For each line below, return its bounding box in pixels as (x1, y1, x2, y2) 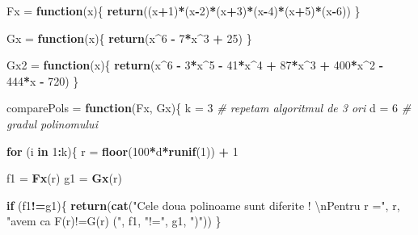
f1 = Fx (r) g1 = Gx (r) (6, 170, 122, 187)
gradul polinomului (6, 115, 98, 132)
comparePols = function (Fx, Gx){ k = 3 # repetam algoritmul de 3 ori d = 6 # (6, 99, 412, 116)
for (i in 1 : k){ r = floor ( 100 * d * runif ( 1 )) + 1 (6, 142, 239, 159)
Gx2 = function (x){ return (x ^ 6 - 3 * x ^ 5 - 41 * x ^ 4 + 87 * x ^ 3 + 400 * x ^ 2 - (6, 57, 383, 73)
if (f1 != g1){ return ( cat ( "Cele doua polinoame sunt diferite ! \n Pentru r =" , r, (6, 196, 400, 213)
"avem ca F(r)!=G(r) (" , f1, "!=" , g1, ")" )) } (6, 212, 222, 229)
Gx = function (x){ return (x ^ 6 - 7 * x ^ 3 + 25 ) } (6, 29, 252, 46)
